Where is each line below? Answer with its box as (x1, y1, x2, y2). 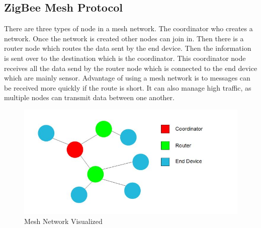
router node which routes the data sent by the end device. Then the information (4, 43, 251, 53)
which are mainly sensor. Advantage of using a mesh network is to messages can (4, 72, 250, 83)
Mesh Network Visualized (24, 215, 103, 226)
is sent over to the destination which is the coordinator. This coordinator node (4, 52, 246, 63)
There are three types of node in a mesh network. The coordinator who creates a (4, 23, 253, 34)
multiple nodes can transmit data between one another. (4, 92, 175, 103)
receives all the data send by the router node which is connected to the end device (4, 62, 257, 73)
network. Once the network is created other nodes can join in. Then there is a (4, 33, 244, 43)
